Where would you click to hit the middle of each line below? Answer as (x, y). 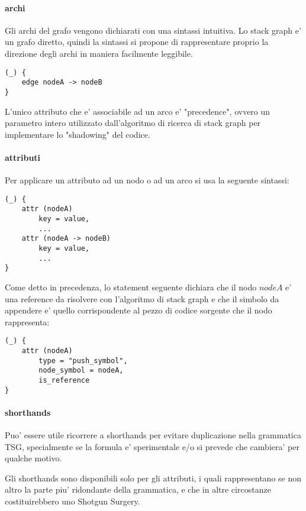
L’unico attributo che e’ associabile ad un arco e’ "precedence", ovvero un (138, 111)
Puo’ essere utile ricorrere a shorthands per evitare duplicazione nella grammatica (153, 435)
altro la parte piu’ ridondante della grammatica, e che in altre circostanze (138, 489)
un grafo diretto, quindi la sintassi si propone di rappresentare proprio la (137, 42)
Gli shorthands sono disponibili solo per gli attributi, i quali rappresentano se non (153, 478)
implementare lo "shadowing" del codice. (78, 134)
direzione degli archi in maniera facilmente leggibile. (99, 53)
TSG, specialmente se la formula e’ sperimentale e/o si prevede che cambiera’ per (152, 446)
